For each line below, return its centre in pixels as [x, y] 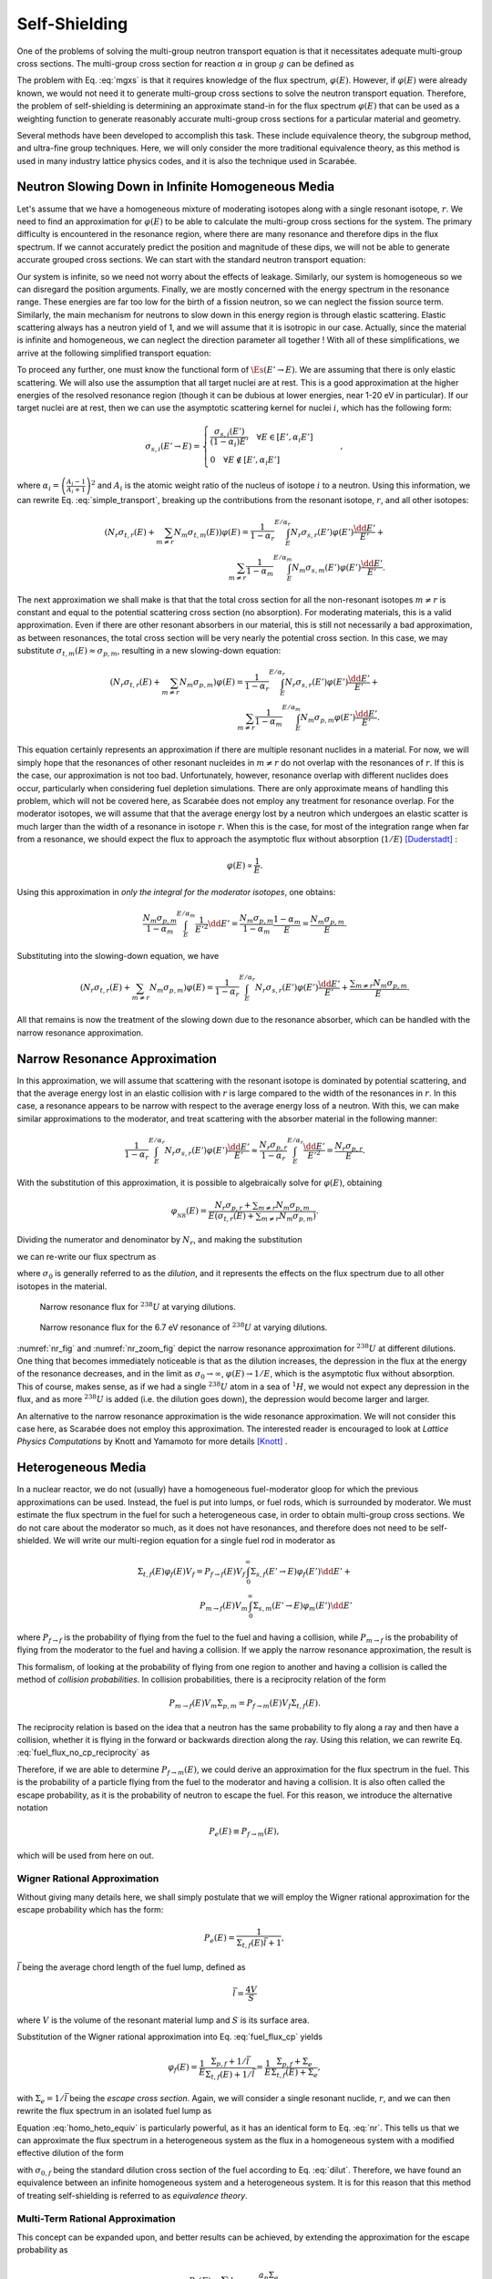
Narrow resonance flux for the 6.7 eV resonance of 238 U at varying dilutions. [184, 1327]
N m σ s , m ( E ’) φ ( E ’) [327, 568]
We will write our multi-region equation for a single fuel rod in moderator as [195, 1540]
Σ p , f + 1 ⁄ [228, 2062]
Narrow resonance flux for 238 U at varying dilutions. [138, 1306]
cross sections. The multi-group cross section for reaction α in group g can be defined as [185, 63]
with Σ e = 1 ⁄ [40, 2099]
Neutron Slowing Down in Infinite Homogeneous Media [176, 187]
